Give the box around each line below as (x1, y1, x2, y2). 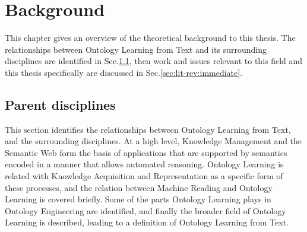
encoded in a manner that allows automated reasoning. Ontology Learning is (5, 158, 284, 170)
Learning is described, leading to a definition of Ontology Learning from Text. (5, 216, 289, 228)
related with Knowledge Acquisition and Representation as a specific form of (5, 170, 283, 182)
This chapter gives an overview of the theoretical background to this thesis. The (5, 31, 296, 44)
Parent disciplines (5, 95, 116, 113)
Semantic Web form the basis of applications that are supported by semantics (5, 146, 287, 158)
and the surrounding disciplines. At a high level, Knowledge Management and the (5, 135, 302, 147)
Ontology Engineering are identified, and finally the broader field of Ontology (5, 204, 286, 217)
